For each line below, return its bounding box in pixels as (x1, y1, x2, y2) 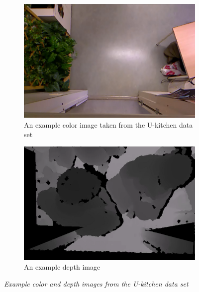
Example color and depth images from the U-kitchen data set (4, 279, 189, 289)
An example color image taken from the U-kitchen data (24, 119, 193, 130)
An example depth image (24, 262, 100, 272)
